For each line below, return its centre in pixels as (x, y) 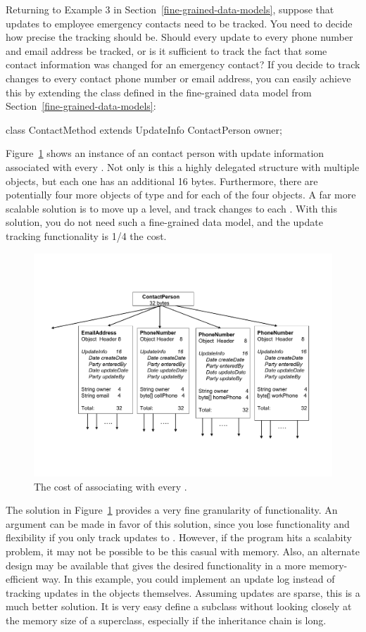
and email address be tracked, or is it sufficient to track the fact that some (166, 50)
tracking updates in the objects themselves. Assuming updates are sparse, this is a (183, 592)
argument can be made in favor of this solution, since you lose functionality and (178, 523)
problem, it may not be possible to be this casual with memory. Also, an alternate (183, 551)
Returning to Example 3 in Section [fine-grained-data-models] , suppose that (170, 9)
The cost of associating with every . (111, 486)
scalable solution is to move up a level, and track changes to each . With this (171, 208)
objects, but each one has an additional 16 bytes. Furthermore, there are (162, 181)
